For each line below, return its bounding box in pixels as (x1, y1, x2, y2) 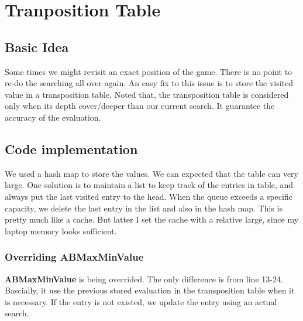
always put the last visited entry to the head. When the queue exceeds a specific (5, 190, 292, 202)
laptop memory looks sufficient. (5, 224, 117, 237)
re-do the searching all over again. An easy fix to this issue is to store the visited (5, 77, 294, 89)
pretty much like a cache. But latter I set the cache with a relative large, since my (5, 213, 299, 226)
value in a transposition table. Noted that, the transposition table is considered (5, 88, 289, 100)
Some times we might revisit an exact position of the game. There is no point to (5, 65, 292, 77)
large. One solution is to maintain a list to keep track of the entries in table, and (5, 179, 294, 191)
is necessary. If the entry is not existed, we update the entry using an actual (5, 295, 277, 308)
